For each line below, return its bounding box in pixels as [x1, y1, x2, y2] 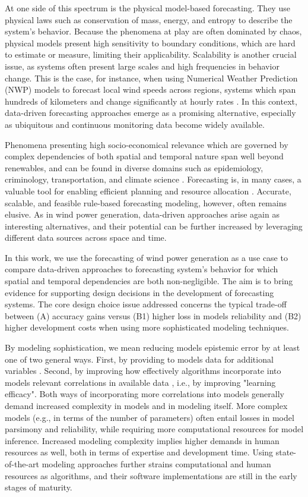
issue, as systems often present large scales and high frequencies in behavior [5, 59, 280, 72]
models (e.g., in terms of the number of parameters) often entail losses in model [5, 411, 294, 423]
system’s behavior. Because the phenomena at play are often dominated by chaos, [5, 25, 302, 37]
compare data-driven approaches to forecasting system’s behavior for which [5, 263, 278, 275]
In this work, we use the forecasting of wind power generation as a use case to [5, 251, 288, 263]
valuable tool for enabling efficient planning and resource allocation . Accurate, [5, 184, 291, 197]
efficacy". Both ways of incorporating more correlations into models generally [5, 388, 284, 400]
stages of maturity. [5, 481, 72, 493]
